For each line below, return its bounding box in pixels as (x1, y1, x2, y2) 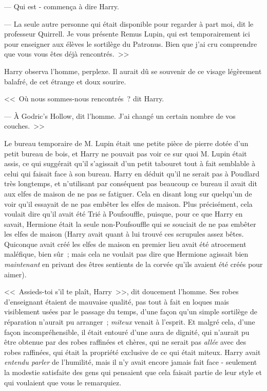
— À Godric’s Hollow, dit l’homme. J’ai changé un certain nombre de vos (4, 110, 236, 121)
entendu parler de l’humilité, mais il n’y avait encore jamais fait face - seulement (4, 357, 257, 367)
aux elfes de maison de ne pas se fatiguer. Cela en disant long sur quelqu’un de (4, 188, 252, 199)
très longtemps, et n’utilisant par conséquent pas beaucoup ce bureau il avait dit (4, 178, 257, 189)
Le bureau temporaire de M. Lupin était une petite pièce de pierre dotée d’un (4, 137, 249, 148)
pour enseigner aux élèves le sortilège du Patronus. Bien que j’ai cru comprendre (4, 38, 257, 49)
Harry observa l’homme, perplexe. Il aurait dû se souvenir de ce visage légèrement (4, 65, 262, 76)
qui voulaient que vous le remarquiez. (4, 377, 122, 387)
